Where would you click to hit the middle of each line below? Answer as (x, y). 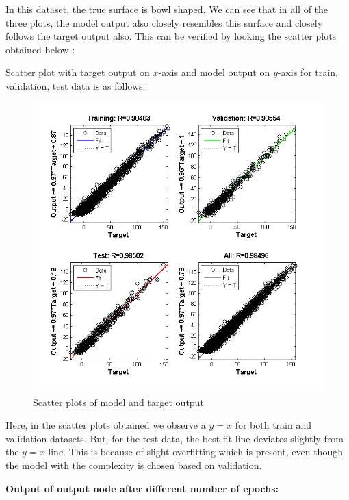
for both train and (273, 425)
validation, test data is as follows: (76, 85)
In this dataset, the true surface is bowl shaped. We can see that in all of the (167, 9)
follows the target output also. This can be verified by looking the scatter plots (171, 36)
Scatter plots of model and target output (118, 402)
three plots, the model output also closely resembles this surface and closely (164, 22)
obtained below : (40, 49)
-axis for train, (308, 72)
